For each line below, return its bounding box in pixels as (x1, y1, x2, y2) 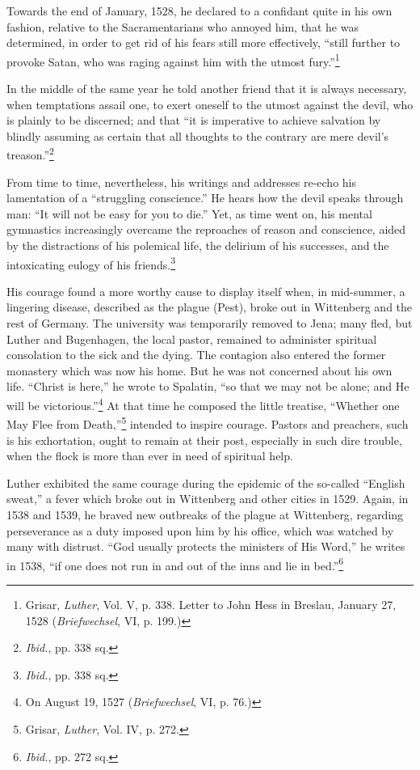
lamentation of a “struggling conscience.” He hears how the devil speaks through (6, 189, 404, 206)
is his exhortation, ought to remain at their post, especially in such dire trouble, (6, 431, 402, 448)
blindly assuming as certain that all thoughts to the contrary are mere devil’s (6, 127, 389, 144)
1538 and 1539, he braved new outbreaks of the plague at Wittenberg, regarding (6, 506, 404, 522)
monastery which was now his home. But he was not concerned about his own (6, 362, 393, 379)
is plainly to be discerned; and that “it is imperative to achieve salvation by (6, 112, 381, 129)
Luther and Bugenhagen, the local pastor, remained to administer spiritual (6, 330, 377, 347)
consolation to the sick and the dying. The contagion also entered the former (6, 346, 386, 363)
